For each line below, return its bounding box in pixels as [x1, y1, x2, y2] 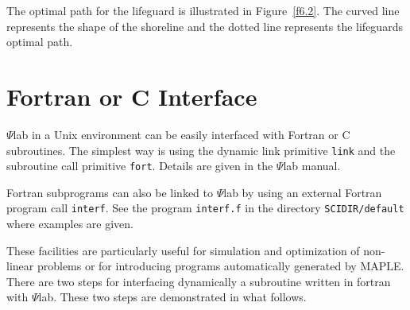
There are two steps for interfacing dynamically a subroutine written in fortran [6, 273, 391, 289]
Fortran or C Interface [6, 79, 257, 112]
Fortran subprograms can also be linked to [6, 184, 213, 200]
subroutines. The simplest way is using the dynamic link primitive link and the [6, 141, 396, 158]
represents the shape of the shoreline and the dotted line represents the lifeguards [6, 17, 403, 34]
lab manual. [283, 157, 341, 174]
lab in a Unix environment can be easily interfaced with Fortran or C [13, 126, 350, 142]
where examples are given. [6, 215, 133, 232]
